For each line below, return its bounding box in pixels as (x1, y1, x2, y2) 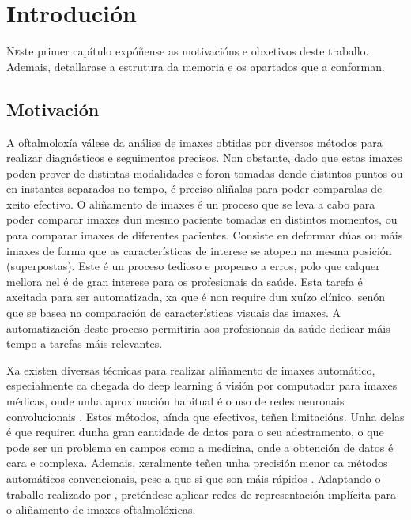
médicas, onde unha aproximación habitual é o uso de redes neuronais (6, 393, 345, 409)
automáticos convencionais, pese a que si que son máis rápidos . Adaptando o (6, 469, 381, 486)
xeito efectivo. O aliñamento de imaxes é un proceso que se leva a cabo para (6, 195, 375, 212)
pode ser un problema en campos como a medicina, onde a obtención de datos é (6, 439, 394, 455)
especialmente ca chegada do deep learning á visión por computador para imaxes (6, 377, 398, 394)
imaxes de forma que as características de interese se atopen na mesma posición (6, 242, 392, 258)
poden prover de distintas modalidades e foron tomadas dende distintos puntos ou (6, 164, 403, 181)
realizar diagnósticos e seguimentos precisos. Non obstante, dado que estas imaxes (6, 149, 402, 166)
